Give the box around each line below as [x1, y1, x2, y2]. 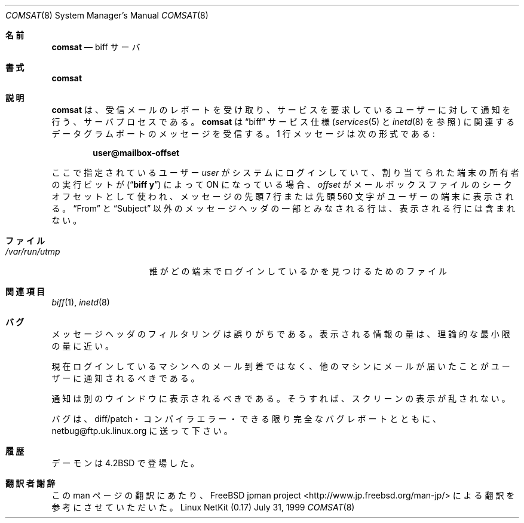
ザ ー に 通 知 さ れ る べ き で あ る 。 [51, 373, 200, 383]
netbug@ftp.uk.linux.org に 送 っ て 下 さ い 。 [51, 426, 232, 436]
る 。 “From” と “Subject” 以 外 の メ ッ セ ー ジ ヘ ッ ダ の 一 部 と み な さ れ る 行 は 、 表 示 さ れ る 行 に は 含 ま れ [51, 203, 515, 213]
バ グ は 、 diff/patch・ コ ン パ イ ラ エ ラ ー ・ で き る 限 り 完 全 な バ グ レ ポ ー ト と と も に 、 [51, 414, 442, 424]
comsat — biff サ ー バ [51, 42, 140, 52]
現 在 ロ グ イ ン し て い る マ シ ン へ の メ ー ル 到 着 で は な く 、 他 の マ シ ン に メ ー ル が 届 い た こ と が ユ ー [51, 361, 510, 371]
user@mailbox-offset [93, 148, 180, 158]
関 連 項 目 [5, 286, 45, 296]
